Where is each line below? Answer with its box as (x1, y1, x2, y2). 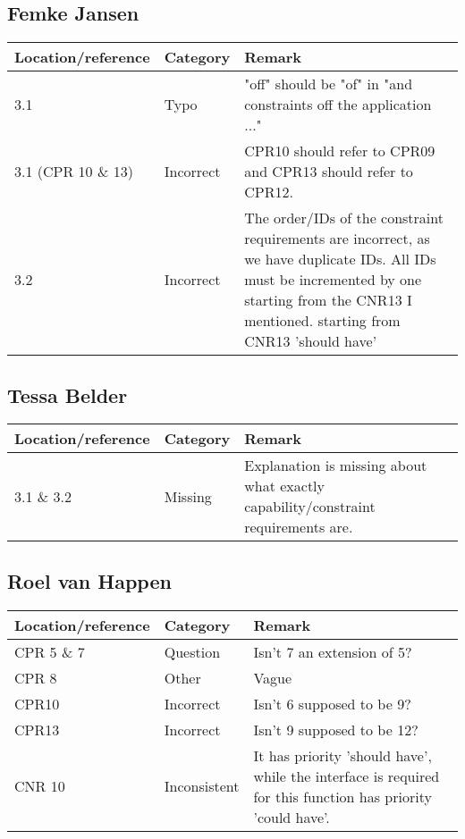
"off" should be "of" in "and (244, 73, 413, 95)
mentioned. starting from (244, 310, 401, 331)
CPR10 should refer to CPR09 (244, 140, 435, 162)
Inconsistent (164, 776, 240, 797)
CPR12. (244, 181, 293, 203)
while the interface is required (253, 765, 440, 786)
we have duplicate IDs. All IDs (244, 248, 436, 270)
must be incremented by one (244, 269, 422, 290)
